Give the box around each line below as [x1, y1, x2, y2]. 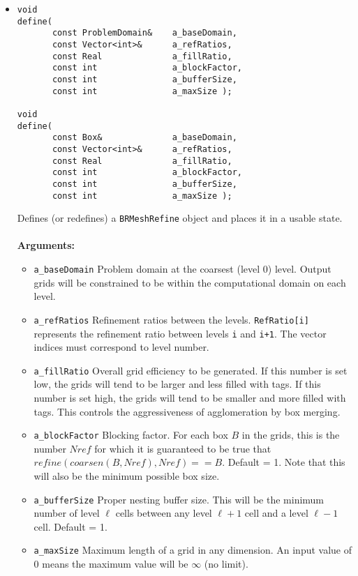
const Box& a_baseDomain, [52, 132, 237, 143]
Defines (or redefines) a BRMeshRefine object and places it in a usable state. [17, 211, 343, 225]
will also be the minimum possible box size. [33, 469, 220, 483]
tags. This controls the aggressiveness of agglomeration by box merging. [33, 404, 341, 418]
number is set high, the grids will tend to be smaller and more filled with [33, 391, 346, 404]
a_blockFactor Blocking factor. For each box [33, 427, 228, 442]
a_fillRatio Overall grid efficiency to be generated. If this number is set [33, 363, 348, 377]
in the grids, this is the [241, 427, 340, 442]
